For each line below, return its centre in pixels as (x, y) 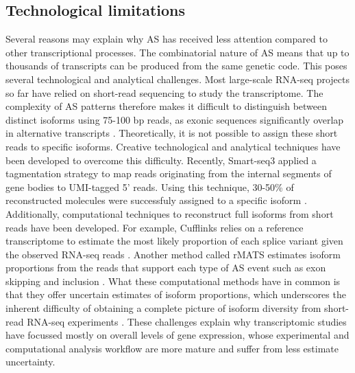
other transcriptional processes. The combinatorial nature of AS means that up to (177, 52)
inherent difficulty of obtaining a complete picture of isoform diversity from (163, 308)
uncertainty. (30, 362)
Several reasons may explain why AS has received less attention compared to (167, 39)
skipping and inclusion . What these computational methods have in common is (173, 281)
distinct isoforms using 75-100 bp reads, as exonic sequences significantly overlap (175, 119)
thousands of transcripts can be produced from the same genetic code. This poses (176, 66)
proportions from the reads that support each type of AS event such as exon (166, 268)
